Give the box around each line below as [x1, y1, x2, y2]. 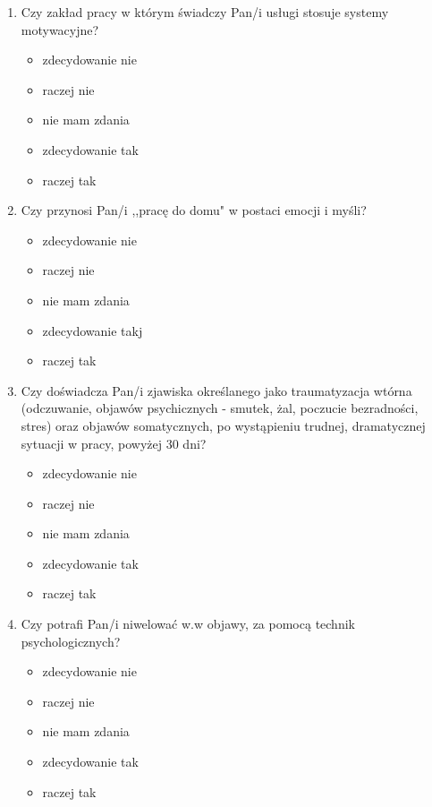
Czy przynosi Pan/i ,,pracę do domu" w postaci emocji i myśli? [21, 201, 367, 219]
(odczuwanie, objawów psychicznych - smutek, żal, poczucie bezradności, [21, 399, 419, 417]
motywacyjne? [21, 20, 99, 39]
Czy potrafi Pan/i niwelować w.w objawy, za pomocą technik [21, 614, 355, 633]
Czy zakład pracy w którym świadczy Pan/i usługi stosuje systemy [21, 3, 389, 21]
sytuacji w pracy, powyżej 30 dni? [21, 434, 207, 452]
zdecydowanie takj [42, 321, 143, 339]
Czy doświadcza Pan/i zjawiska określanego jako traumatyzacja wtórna [21, 381, 412, 399]
